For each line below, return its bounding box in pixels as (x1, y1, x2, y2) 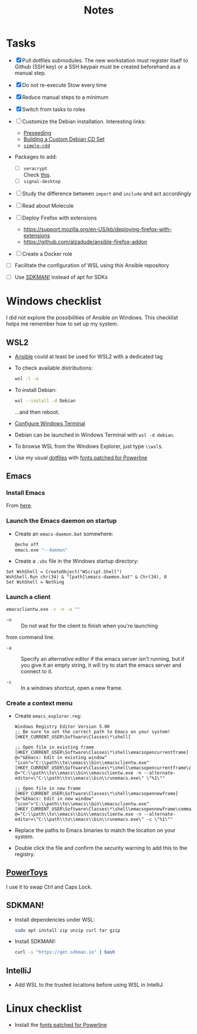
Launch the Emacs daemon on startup (6, 517, 117, 525)
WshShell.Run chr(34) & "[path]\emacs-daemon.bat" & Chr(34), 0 (6, 574, 167, 580)
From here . (6, 502, 33, 509)
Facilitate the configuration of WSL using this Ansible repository (14, 262, 169, 269)
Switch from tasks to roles (22, 105, 86, 112)
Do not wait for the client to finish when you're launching (21, 622, 158, 629)
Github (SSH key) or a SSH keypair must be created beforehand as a (14, 63, 181, 70)
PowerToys (6, 867, 48, 877)
